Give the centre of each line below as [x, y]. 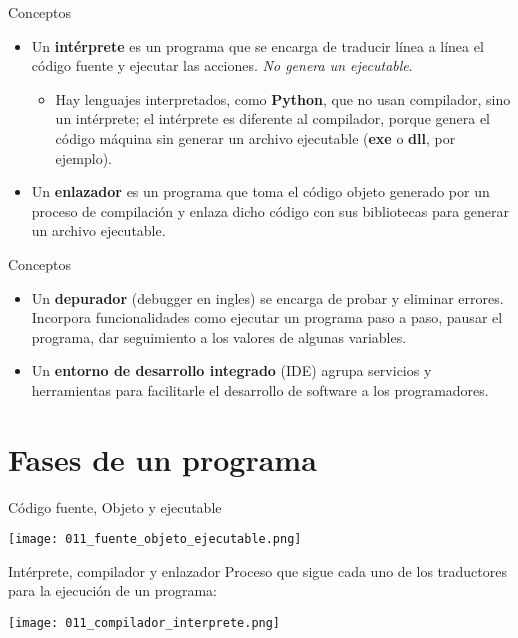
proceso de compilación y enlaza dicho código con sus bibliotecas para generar [270, 210]
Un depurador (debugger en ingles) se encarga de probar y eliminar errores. [267, 297]
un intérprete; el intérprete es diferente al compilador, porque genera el [272, 118]
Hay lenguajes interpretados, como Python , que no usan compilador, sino [283, 98]
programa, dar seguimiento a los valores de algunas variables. [219, 336]
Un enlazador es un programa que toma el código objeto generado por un [260, 191]
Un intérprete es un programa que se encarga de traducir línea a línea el [257, 45]
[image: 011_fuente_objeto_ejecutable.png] [155, 539]
